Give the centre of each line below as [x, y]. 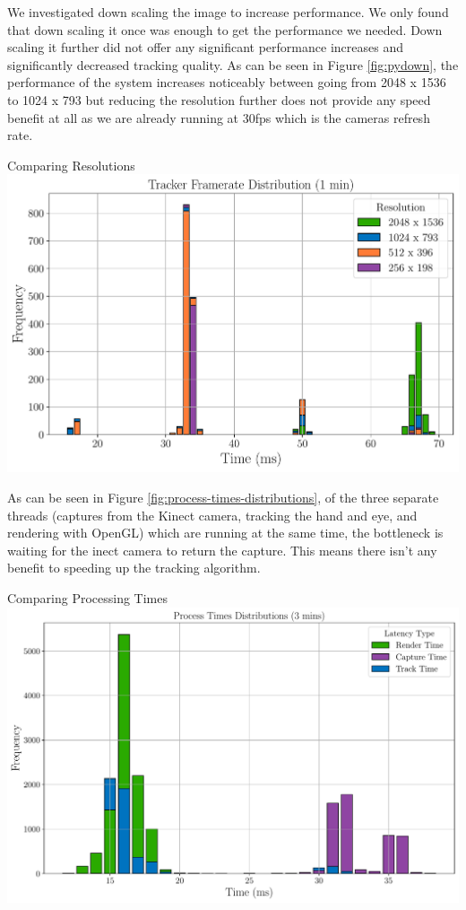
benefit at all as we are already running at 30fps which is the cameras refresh [219, 117]
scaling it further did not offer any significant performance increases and [205, 47]
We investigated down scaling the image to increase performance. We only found [228, 12]
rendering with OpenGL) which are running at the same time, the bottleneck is [225, 533]
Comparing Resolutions [71, 165]
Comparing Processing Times [87, 597]
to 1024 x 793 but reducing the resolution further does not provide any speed [219, 99]
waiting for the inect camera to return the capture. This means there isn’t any [222, 550]
